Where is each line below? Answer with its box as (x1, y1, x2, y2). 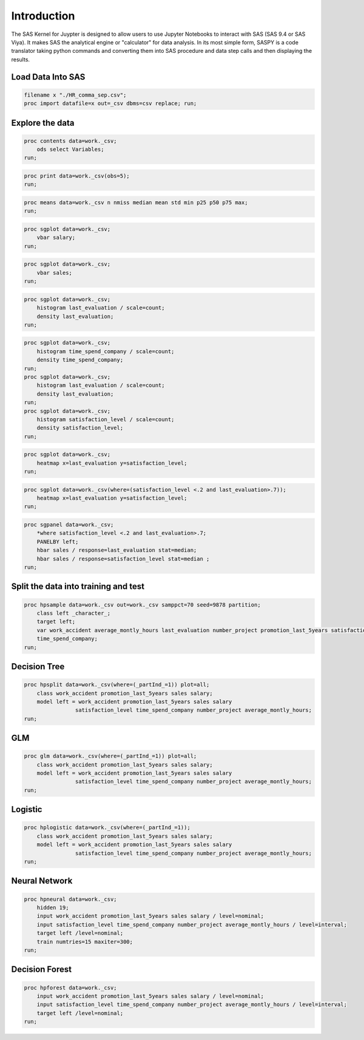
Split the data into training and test (11, 581, 145, 592)
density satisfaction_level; (36, 424, 124, 432)
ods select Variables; (36, 146, 104, 153)
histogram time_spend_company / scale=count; (36, 348, 175, 355)
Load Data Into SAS (11, 72, 86, 82)
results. (11, 55, 30, 63)
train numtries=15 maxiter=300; (36, 938, 133, 945)
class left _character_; (36, 610, 111, 616)
